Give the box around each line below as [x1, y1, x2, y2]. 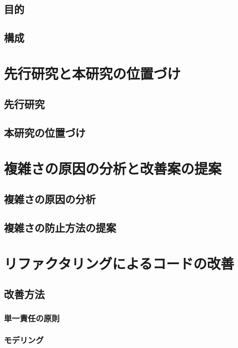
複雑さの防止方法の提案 [4, 220, 116, 235]
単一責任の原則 [4, 312, 60, 324]
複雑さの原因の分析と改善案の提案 [4, 158, 222, 178]
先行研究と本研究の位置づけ [4, 63, 181, 83]
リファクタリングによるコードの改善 [4, 253, 235, 273]
